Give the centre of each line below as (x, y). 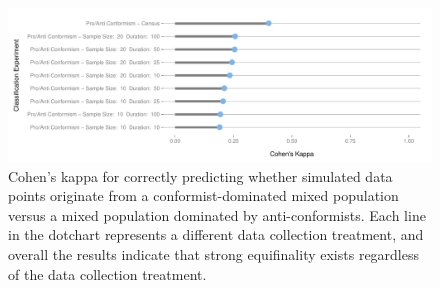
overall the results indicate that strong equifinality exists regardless (214, 254)
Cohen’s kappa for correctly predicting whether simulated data (200, 175)
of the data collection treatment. (107, 273)
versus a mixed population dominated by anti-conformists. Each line (217, 214)
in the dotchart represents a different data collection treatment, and (216, 234)
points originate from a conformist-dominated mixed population (203, 195)
